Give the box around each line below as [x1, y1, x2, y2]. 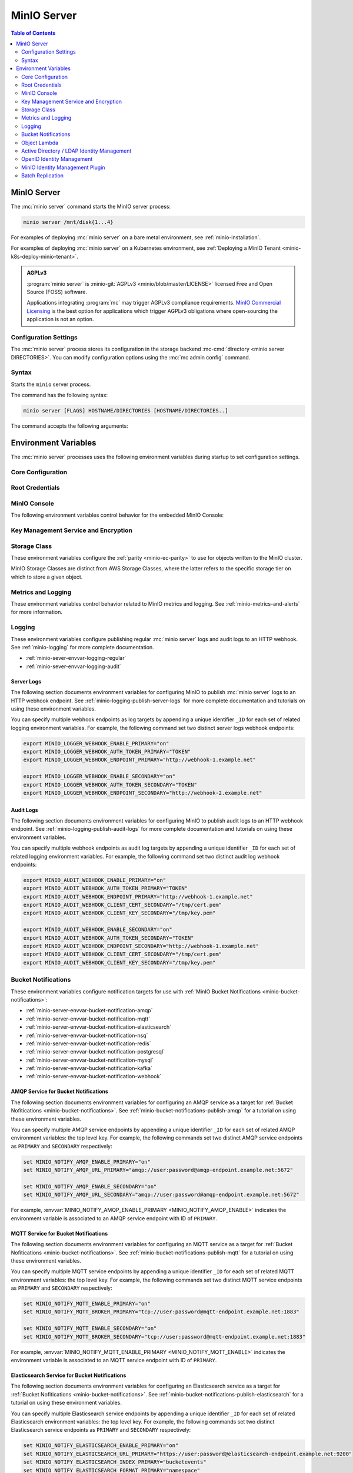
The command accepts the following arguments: [11, 422, 129, 430]
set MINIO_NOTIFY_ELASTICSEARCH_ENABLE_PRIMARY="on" [23, 1442, 179, 1449]
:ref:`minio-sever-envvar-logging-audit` [25, 663, 122, 670]
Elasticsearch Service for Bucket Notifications [11, 1372, 126, 1379]
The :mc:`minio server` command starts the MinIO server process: [11, 203, 171, 210]
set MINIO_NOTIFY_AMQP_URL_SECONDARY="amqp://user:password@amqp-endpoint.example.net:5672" [23, 1191, 299, 1198]
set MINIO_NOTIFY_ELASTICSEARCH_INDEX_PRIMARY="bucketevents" [23, 1459, 207, 1465]
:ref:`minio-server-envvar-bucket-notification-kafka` [25, 1065, 153, 1072]
